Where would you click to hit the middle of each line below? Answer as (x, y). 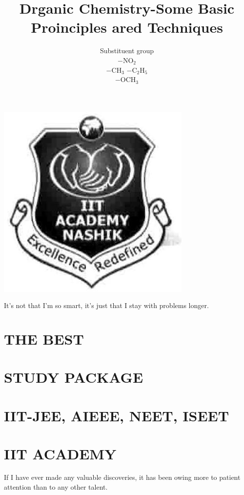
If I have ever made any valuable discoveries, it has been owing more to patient (122, 477)
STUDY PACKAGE (74, 377)
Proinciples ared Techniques (127, 27)
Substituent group (127, 51)
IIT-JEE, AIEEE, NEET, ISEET (117, 415)
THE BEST (44, 339)
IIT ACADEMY (60, 454)
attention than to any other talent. (56, 486)
